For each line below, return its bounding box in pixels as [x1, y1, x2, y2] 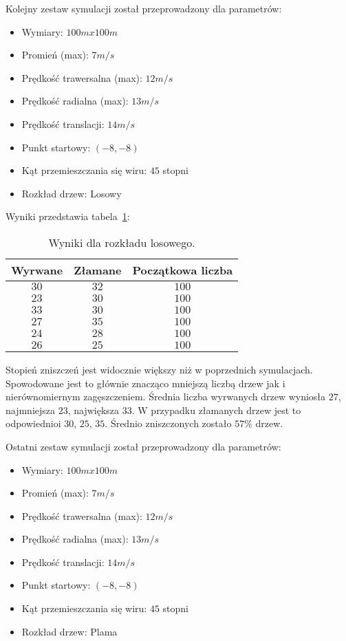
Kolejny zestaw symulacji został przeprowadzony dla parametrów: [6, 1, 282, 15]
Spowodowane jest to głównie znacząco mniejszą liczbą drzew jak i [6, 376, 285, 390]
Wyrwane [11, 261, 63, 278]
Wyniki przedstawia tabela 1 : [6, 209, 130, 224]
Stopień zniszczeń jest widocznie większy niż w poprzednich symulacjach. [6, 362, 313, 376]
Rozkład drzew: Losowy [21, 186, 122, 200]
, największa [67, 402, 120, 417]
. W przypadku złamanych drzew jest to [131, 402, 301, 417]
